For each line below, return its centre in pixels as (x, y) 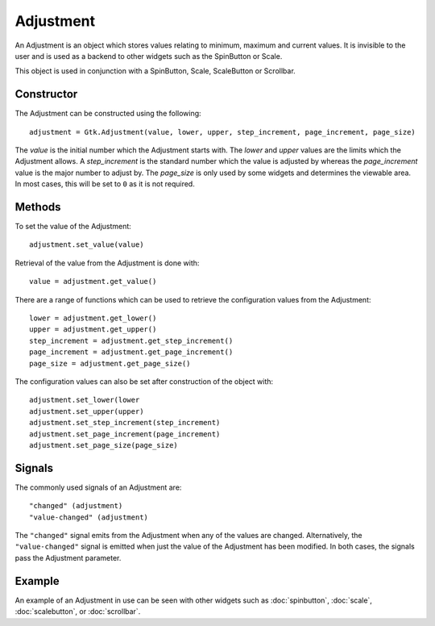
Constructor (46, 94)
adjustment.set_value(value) (87, 245)
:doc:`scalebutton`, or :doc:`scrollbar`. (78, 611)
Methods (38, 207)
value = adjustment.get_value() (93, 282)
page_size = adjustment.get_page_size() (110, 363)
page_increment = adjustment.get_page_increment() (131, 352)
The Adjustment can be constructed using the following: (108, 114)
